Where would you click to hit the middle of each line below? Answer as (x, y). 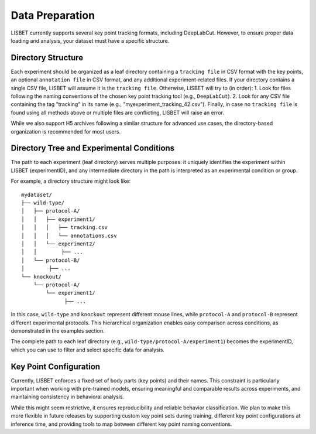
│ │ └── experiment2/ (59, 244)
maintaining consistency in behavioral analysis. (68, 397)
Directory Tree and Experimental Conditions (93, 148)
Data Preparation (53, 15)
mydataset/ (37, 194)
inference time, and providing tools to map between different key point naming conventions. (121, 424)
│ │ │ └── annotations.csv (69, 235)
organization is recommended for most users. (66, 131)
